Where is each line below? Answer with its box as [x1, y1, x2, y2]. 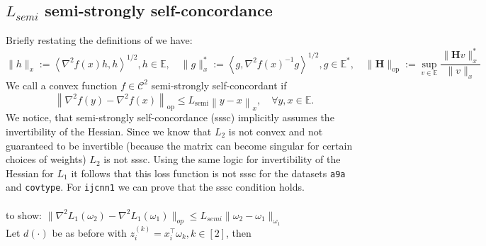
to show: [6, 207, 43, 222]
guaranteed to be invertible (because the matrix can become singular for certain [6, 138, 353, 152]
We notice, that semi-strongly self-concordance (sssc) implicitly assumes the [6, 110, 334, 125]
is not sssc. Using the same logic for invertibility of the [103, 152, 341, 167]
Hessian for [6, 165, 54, 180]
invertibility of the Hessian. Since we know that [6, 123, 212, 138]
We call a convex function [6, 77, 118, 92]
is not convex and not [228, 123, 323, 138]
